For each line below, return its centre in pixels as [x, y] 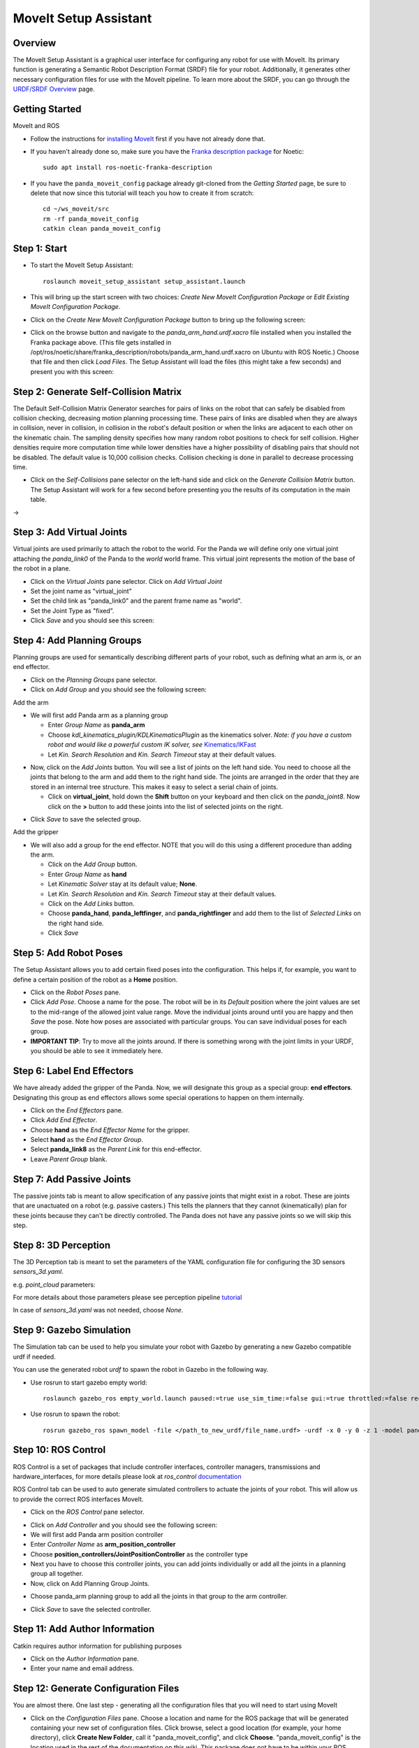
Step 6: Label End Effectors [73, 1071]
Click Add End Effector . [64, 1120]
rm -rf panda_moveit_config [91, 219]
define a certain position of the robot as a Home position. [95, 980]
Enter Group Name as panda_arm [96, 725]
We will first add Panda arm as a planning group [99, 715]
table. [38, 499]
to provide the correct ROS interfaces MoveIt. [78, 1499]
